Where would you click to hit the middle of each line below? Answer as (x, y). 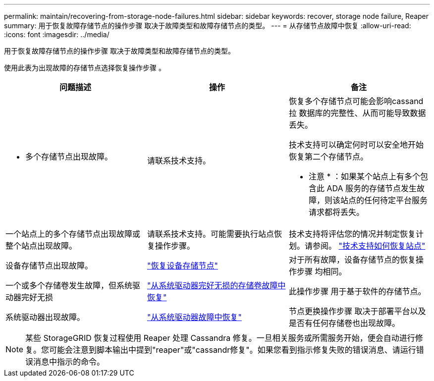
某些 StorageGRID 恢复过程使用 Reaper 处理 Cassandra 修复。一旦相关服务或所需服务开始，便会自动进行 (220, 338)
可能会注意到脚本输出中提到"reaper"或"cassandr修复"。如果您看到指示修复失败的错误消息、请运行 (233, 350)
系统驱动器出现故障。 (45, 317)
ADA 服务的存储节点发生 (372, 188)
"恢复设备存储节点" (182, 266)
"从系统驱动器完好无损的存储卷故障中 (216, 285)
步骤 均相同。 (322, 272)
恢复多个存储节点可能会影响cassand (356, 101)
